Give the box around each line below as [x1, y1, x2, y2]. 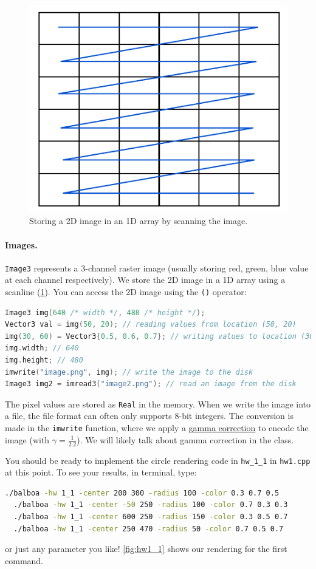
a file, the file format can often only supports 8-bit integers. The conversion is [5, 409, 294, 422]
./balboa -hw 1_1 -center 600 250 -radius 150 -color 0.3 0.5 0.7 [13, 512, 288, 521]
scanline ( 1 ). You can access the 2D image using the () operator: [5, 285, 247, 298]
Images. [5, 238, 38, 251]
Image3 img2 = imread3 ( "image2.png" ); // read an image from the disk [5, 380, 297, 389]
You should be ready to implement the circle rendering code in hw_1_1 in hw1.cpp [5, 454, 311, 466]
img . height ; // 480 [5, 355, 83, 364]
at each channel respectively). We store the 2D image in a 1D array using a [5, 273, 286, 286]
